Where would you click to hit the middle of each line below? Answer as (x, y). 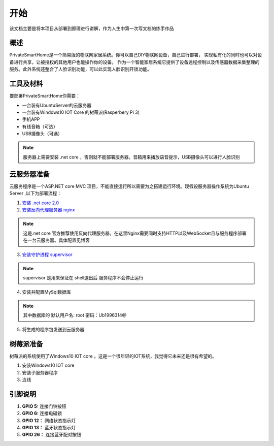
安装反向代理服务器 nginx (49, 210)
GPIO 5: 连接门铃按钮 (44, 406)
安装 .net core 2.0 (41, 203)
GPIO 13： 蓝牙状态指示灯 (49, 428)
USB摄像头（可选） (42, 134)
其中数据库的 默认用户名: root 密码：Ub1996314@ (75, 315)
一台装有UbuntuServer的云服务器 (57, 105)
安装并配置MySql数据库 (46, 292)
